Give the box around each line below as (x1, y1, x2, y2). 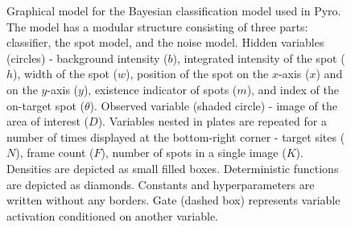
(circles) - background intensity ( (6, 49, 168, 66)
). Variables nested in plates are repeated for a (97, 113, 327, 130)
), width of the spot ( (13, 65, 118, 82)
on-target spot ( (6, 97, 85, 113)
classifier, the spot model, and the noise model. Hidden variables (6, 34, 324, 51)
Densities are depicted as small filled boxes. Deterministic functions (6, 159, 339, 176)
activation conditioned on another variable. (6, 207, 219, 224)
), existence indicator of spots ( (83, 80, 237, 97)
